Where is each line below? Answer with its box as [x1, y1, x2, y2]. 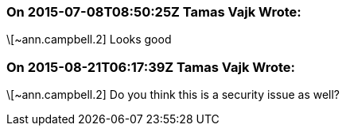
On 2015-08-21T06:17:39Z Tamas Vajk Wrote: [6, 58, 296, 75]
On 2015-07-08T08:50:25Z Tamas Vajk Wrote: [6, 4, 301, 20]
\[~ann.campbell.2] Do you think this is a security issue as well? [6, 88, 340, 102]
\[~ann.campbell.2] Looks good [6, 32, 172, 47]
